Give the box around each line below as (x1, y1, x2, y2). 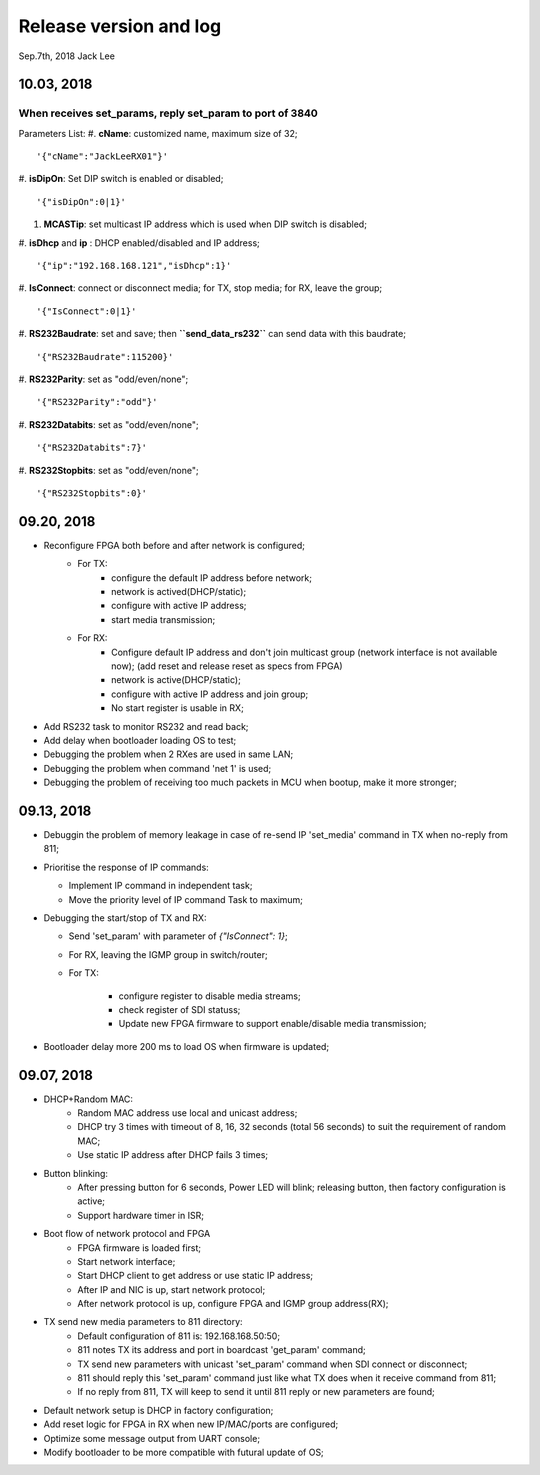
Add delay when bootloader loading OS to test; (43, 734, 237, 746)
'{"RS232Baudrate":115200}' (36, 351, 174, 362)
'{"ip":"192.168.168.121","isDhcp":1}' (36, 260, 232, 272)
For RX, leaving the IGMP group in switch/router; (68, 948, 269, 960)
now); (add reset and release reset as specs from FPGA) (111, 660, 344, 672)
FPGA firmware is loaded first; (77, 1241, 202, 1254)
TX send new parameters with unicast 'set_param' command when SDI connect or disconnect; (77, 1358, 468, 1370)
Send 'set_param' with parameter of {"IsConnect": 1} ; (68, 930, 289, 942)
